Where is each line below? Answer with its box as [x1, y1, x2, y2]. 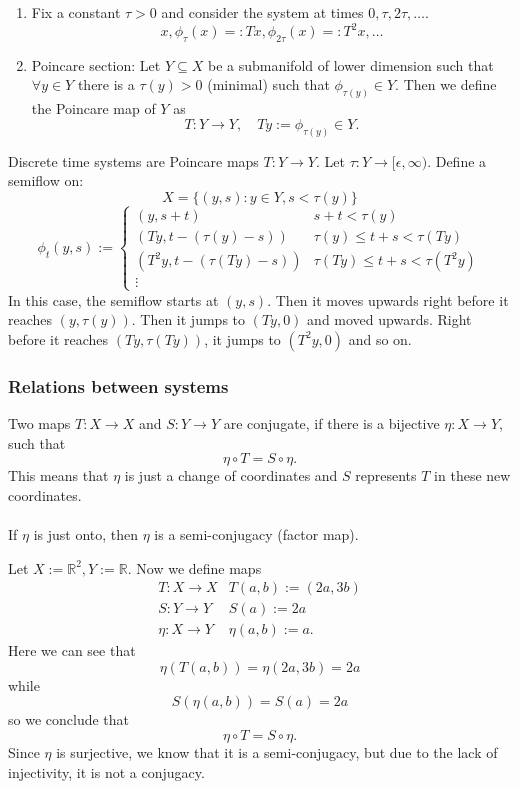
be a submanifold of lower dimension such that [207, 54, 494, 75]
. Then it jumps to [131, 309, 246, 330]
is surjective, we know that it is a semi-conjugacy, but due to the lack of [56, 742, 498, 763]
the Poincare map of [31, 98, 156, 119]
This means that [8, 465, 109, 486]
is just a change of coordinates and [124, 465, 338, 486]
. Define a [427, 150, 487, 171]
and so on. [348, 328, 412, 349]
